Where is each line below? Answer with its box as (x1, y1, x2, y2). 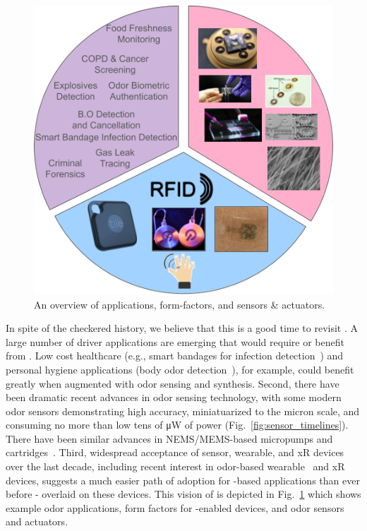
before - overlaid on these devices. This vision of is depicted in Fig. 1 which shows (6, 487, 361, 501)
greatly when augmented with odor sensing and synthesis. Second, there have (6, 376, 339, 390)
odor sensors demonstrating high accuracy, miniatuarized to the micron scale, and (6, 403, 360, 418)
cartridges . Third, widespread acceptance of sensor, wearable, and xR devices (6, 445, 344, 460)
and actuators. (6, 514, 68, 529)
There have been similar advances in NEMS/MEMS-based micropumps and (6, 431, 333, 446)
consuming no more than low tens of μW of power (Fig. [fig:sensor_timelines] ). (6, 417, 349, 432)
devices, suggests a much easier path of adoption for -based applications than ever (6, 472, 360, 487)
